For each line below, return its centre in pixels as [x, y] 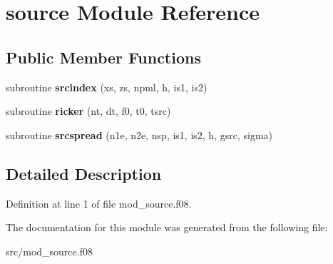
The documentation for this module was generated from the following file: [167, 227]
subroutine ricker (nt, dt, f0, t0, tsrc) [88, 111]
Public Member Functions [103, 57]
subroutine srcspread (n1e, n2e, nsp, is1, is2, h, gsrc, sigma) [139, 134]
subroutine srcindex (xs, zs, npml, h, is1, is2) [107, 87]
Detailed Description [84, 173]
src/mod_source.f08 [49, 251]
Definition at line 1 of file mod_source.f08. [99, 203]
